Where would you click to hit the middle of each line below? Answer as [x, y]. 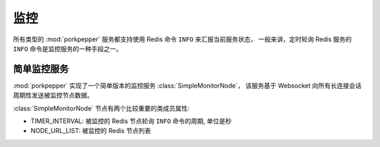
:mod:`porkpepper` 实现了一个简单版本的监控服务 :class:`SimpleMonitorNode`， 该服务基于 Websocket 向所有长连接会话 [187, 85]
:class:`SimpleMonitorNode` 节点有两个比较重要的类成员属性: [101, 108]
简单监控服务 [41, 69]
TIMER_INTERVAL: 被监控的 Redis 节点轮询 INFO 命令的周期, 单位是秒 [131, 121]
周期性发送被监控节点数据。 [53, 95]
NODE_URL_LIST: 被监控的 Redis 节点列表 [91, 131]
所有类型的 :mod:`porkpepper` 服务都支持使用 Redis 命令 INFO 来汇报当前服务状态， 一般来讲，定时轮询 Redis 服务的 [182, 39]
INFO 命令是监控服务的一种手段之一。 [68, 48]
